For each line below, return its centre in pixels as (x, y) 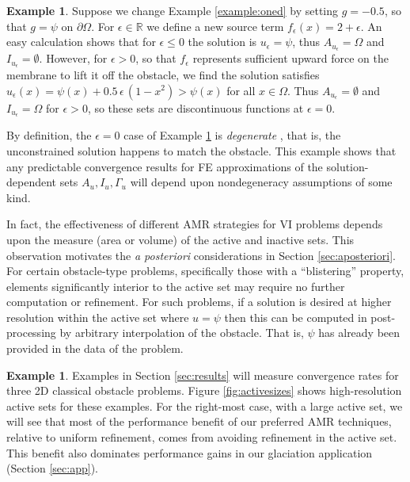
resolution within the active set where (98, 317)
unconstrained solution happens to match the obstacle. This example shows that (201, 150)
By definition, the (49, 135)
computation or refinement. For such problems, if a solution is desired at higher (199, 302)
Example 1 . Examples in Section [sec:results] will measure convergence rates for (203, 375)
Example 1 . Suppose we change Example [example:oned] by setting (173, 10)
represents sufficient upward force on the (290, 58)
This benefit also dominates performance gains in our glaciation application (190, 452)
